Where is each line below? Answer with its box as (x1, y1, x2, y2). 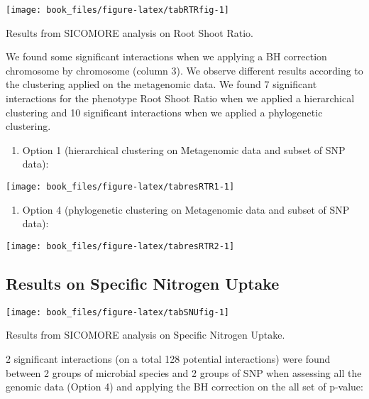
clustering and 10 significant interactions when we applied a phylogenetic (6, 104, 323, 119)
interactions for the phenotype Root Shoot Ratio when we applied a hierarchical (6, 91, 355, 106)
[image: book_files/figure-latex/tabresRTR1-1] (6, 182, 235, 192)
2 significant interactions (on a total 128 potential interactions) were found (6, 351, 331, 366)
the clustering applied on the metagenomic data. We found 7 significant (6, 77, 317, 92)
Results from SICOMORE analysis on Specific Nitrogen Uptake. (6, 327, 285, 342)
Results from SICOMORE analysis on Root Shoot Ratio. (6, 25, 254, 40)
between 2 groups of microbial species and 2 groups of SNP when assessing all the (6, 365, 362, 380)
